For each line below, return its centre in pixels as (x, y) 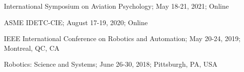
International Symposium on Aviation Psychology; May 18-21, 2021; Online (116, 6)
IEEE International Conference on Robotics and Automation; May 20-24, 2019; (122, 38)
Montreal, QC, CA (32, 48)
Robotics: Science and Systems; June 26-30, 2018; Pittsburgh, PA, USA (111, 64)
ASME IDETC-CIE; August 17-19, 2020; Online (76, 22)
